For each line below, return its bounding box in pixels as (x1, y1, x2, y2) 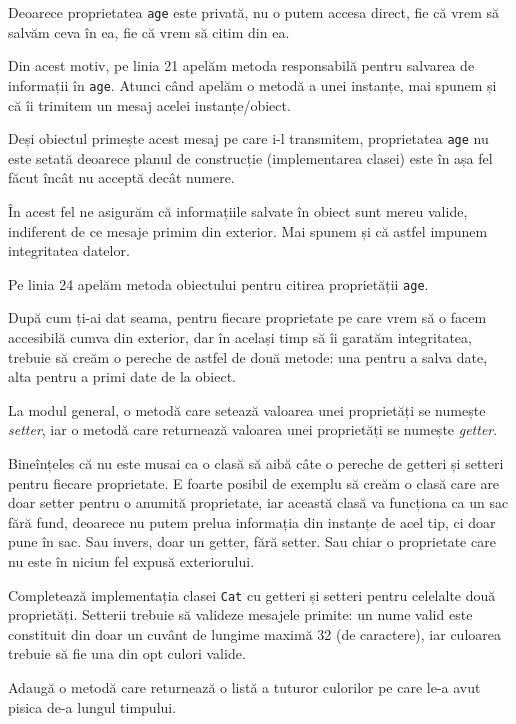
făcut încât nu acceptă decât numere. (8, 167, 235, 188)
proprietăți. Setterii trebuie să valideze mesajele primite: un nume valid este (8, 604, 473, 625)
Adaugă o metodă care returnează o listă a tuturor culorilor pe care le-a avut (8, 676, 481, 697)
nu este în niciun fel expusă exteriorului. (8, 550, 255, 571)
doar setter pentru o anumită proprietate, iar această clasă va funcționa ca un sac (8, 492, 509, 513)
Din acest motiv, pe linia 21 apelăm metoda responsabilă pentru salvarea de (8, 55, 475, 76)
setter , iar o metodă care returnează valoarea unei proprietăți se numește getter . (8, 419, 498, 440)
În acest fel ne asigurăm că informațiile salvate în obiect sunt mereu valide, (8, 200, 468, 221)
